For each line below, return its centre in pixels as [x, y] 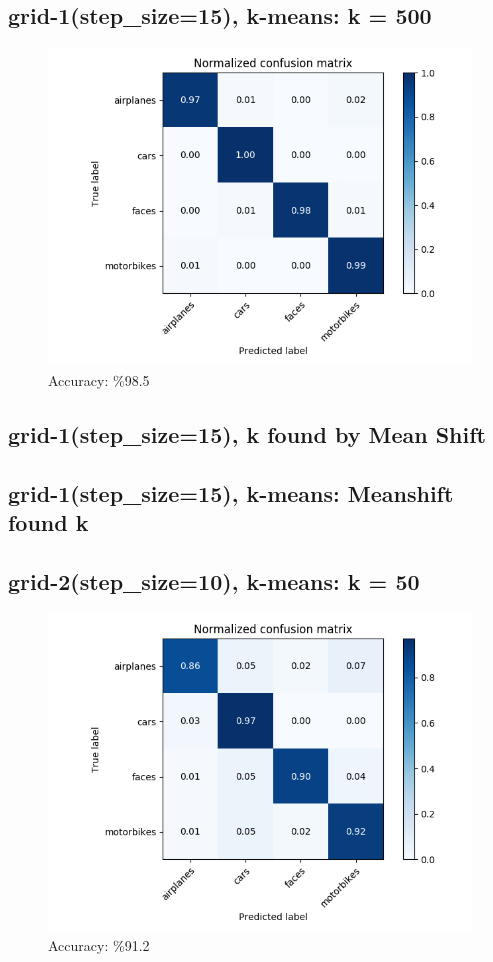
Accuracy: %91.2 [99, 945]
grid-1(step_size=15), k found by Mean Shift [247, 433]
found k [48, 521]
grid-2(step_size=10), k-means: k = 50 [214, 580]
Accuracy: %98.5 [99, 379]
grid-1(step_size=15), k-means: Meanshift [231, 492]
